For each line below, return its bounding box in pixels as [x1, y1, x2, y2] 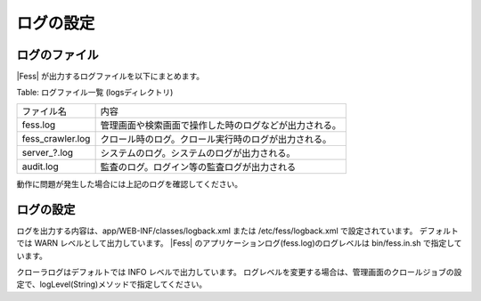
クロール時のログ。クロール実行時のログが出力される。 [100, 133, 332, 145]
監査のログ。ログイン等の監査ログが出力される [100, 160, 297, 173]
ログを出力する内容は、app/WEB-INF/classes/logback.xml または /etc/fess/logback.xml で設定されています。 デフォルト [16, 225, 459, 236]
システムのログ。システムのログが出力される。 [100, 147, 296, 159]
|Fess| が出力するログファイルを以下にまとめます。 [16, 71, 205, 82]
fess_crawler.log [21, 132, 91, 144]
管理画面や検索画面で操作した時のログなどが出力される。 [100, 118, 342, 131]
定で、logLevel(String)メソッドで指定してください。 [16, 279, 208, 289]
